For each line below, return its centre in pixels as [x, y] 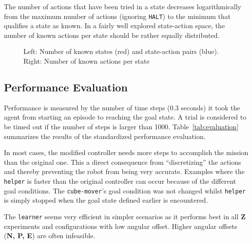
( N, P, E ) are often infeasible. [50, 235]
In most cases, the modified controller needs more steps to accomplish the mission [126, 152]
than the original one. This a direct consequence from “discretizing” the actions [123, 162]
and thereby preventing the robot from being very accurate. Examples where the [124, 171]
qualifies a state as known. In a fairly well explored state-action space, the [115, 26]
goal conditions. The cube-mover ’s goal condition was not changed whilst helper [125, 190]
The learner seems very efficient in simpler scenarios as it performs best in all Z [125, 216]
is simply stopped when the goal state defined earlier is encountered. [106, 200]
